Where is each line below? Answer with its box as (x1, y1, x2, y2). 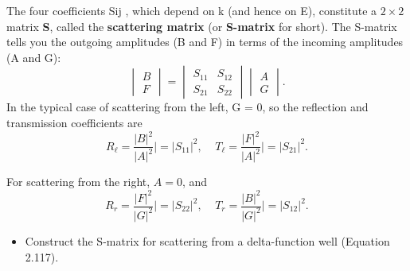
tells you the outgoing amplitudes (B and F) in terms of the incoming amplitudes (6, 33, 404, 50)
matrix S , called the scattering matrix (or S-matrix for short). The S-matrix (6, 17, 397, 34)
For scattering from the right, (6, 173, 150, 190)
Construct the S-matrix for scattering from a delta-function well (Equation (25, 232, 390, 249)
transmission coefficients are (6, 114, 143, 130)
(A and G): (6, 48, 61, 65)
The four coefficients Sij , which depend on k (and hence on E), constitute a (6, 2, 377, 18)
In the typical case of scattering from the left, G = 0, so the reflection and (6, 99, 369, 115)
